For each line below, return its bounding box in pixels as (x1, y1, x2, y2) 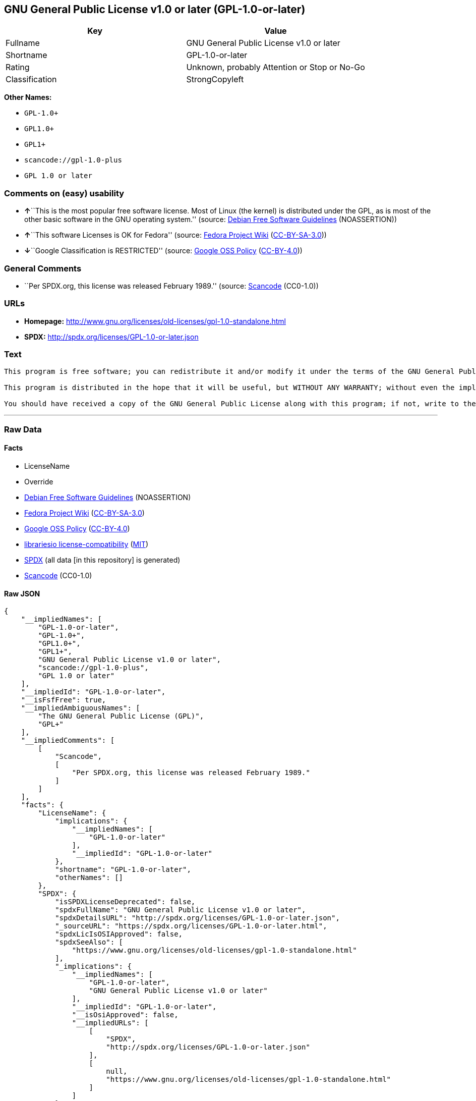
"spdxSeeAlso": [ (55, 938, 124, 947)
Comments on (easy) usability (4, 188, 125, 198)
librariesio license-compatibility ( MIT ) (24, 540, 149, 549)
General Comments (4, 263, 82, 273)
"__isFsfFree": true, (21, 696, 106, 704)
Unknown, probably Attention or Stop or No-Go (186, 62, 365, 73)
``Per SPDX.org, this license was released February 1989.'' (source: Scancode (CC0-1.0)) (24, 281, 319, 290)
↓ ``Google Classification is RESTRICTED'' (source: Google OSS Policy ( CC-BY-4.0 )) (24, 246, 303, 255)
